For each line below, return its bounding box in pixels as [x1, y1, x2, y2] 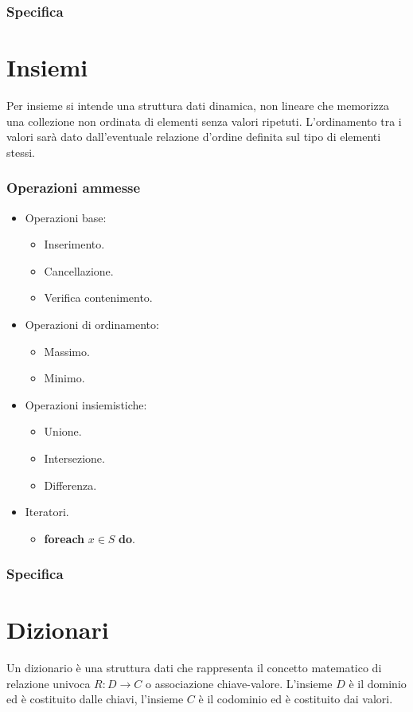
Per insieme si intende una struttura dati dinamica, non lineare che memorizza [6, 96, 389, 113]
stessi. [6, 143, 35, 160]
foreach [44, 530, 85, 546]
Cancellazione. [44, 262, 114, 279]
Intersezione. [44, 449, 105, 466]
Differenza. [44, 476, 97, 493]
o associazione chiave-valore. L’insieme [145, 675, 333, 691]
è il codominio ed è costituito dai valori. [198, 690, 393, 707]
